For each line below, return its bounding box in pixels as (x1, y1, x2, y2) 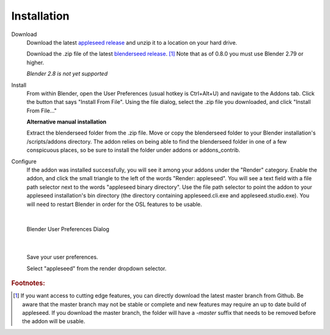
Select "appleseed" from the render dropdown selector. (26, 265, 167, 272)
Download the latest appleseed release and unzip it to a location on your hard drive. (26, 39, 238, 46)
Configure (11, 158, 37, 165)
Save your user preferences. (26, 254, 98, 261)
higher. (26, 59, 45, 66)
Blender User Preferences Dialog (26, 226, 109, 233)
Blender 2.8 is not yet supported (26, 70, 108, 78)
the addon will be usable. (22, 318, 86, 325)
